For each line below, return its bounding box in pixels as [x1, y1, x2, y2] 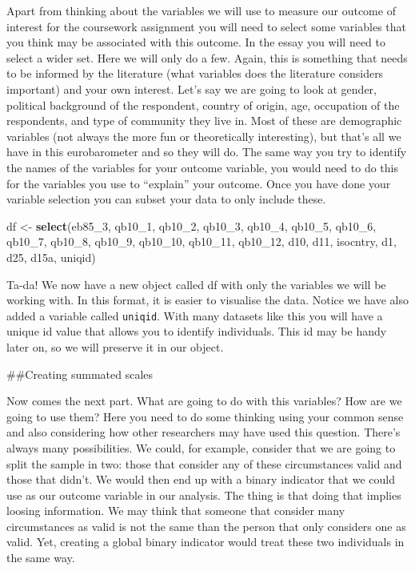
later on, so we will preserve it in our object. [6, 338, 224, 355]
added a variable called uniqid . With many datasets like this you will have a [6, 307, 383, 324]
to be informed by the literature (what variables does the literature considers [6, 65, 384, 82]
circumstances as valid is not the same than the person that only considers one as [6, 517, 406, 534]
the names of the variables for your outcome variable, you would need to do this [6, 159, 398, 175]
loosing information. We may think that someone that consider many [6, 502, 345, 519]
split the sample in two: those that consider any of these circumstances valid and [6, 455, 402, 472]
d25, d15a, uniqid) [6, 248, 96, 265]
